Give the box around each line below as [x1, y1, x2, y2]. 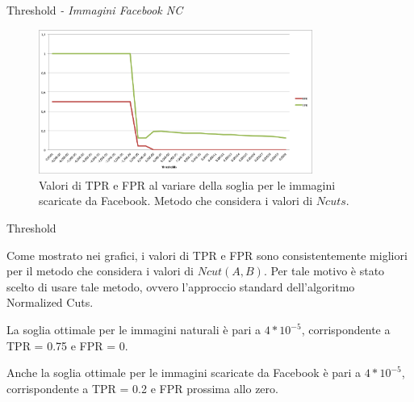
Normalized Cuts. [6, 294, 94, 311]
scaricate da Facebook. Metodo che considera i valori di [39, 192, 313, 209]
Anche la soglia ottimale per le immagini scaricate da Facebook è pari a [6, 364, 362, 381]
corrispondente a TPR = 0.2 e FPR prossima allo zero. [6, 379, 278, 396]
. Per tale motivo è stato [263, 262, 385, 279]
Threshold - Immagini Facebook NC [6, 2, 183, 18]
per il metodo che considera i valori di [6, 262, 194, 279]
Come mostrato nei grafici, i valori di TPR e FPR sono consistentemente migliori [6, 246, 408, 263]
